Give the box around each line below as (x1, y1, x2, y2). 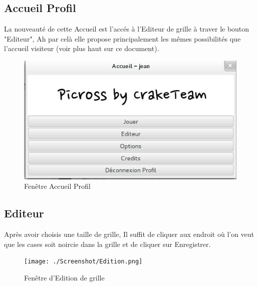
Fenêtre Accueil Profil (24, 181, 91, 191)
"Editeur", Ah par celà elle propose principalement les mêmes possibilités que (4, 33, 241, 44)
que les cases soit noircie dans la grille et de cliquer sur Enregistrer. (4, 238, 211, 249)
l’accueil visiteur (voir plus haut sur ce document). (4, 43, 159, 54)
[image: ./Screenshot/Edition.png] (24, 258, 143, 265)
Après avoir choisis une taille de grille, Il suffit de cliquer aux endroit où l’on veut (4, 229, 254, 239)
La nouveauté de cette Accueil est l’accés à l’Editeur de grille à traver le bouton (4, 24, 249, 34)
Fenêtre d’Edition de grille (24, 272, 105, 282)
